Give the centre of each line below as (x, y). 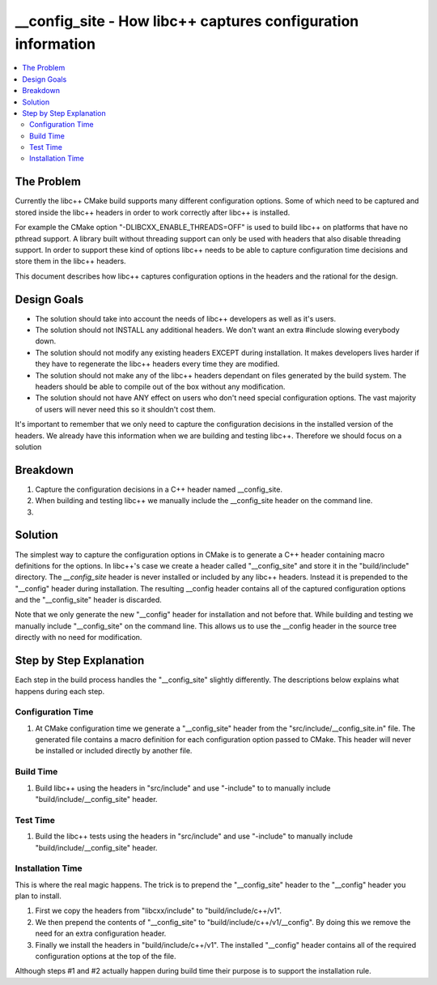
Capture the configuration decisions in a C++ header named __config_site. (159, 489)
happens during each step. (60, 691)
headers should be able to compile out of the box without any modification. (160, 386)
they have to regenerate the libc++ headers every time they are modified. (157, 364)
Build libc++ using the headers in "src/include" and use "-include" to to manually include (183, 788)
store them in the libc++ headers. (70, 261)
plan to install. (38, 896)
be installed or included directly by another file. (114, 751)
